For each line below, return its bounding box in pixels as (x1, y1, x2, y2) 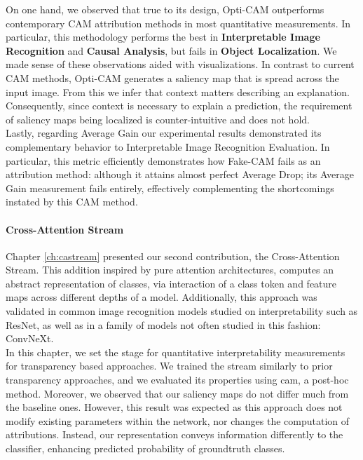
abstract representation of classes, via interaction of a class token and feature (6, 276, 337, 290)
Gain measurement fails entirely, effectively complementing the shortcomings (6, 180, 334, 195)
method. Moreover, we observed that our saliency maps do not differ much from (6, 386, 349, 400)
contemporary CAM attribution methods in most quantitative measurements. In (6, 15, 351, 30)
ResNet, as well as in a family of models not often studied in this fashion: (6, 317, 321, 332)
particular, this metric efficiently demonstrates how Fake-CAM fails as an (6, 153, 321, 168)
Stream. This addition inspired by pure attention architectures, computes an (6, 262, 334, 277)
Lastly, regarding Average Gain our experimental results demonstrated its (6, 126, 322, 140)
